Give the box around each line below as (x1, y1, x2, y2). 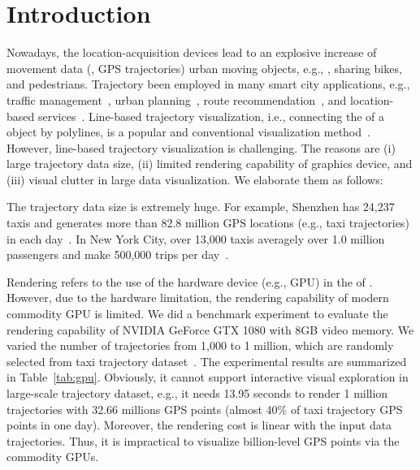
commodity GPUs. (6, 448, 99, 465)
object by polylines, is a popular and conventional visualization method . (6, 123, 370, 140)
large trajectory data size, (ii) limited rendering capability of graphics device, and (6, 155, 413, 172)
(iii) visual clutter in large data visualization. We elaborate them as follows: (6, 170, 383, 188)
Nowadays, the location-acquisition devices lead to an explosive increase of (6, 44, 377, 61)
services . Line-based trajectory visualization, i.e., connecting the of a (37, 107, 385, 124)
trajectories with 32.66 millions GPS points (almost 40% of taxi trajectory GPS (6, 400, 403, 417)
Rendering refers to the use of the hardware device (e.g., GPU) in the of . (6, 273, 373, 290)
